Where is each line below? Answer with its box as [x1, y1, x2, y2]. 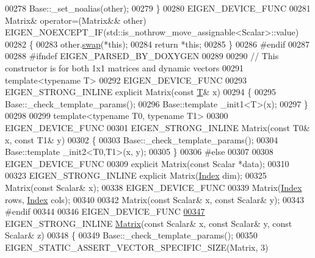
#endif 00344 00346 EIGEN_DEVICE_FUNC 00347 [5, 205, 205, 218]
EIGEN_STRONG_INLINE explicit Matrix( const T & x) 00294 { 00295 [5, 85, 276, 98]
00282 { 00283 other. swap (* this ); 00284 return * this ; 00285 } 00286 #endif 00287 [5, 37, 310, 50]
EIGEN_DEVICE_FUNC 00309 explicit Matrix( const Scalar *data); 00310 [5, 157, 289, 170]
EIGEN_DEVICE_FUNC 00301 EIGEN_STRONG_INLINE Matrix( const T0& [5, 121, 310, 134]
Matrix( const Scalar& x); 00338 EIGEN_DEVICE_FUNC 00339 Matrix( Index [5, 181, 302, 193]
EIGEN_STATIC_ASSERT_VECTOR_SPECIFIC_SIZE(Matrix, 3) [5, 240, 269, 253]
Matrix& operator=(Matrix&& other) [5, 13, 147, 26]
